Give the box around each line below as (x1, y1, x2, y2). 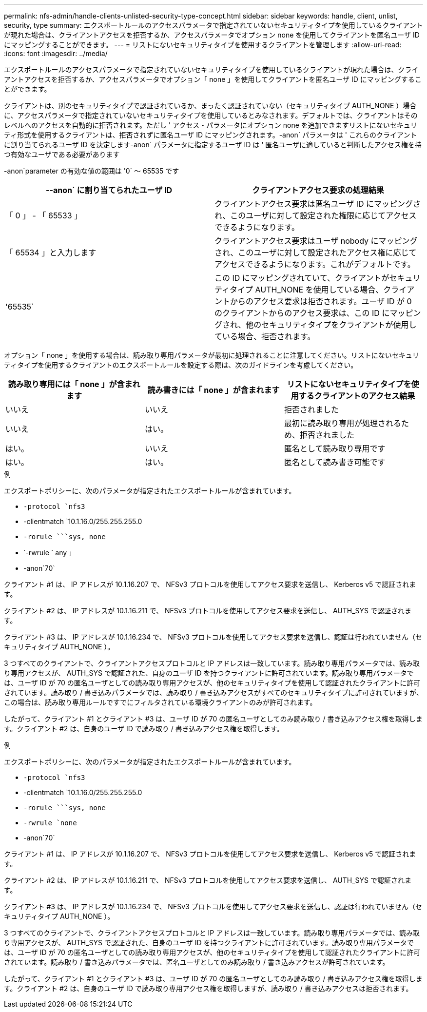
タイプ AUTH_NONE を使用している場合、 (230, 285, 384, 294)
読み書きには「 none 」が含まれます (147, 385, 280, 395)
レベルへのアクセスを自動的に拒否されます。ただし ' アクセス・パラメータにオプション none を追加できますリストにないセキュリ (4, 121, 417, 129)
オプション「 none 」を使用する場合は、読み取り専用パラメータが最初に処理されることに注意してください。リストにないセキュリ (4, 351, 419, 359)
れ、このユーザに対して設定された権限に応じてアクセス (214, 211, 417, 220)
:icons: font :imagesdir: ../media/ (4, 49, 108, 58)
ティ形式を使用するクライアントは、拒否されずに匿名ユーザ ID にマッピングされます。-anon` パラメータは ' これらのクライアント (4, 131, 417, 139)
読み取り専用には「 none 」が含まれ (8, 379, 140, 389)
